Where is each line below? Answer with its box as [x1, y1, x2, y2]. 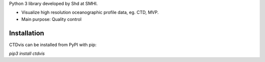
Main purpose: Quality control [21, 16, 82, 22]
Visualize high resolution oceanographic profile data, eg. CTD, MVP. [21, 10, 159, 15]
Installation [9, 29, 44, 37]
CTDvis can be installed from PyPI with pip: [9, 42, 97, 47]
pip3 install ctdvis [9, 51, 45, 57]
